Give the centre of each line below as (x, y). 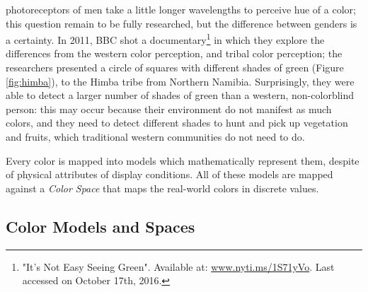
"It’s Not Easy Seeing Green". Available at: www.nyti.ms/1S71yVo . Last (178, 266)
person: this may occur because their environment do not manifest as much (169, 109)
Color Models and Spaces (100, 226)
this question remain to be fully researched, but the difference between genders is (182, 23)
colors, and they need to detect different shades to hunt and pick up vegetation (177, 123)
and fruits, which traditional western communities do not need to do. (155, 136)
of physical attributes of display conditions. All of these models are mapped (169, 174)
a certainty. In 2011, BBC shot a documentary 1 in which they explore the (165, 39)
